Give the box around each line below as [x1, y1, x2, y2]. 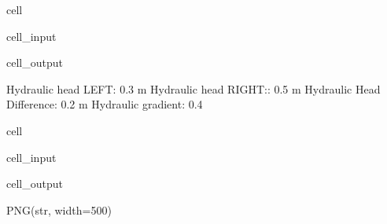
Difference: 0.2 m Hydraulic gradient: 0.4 [6, 96, 203, 112]
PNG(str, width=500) [6, 201, 112, 218]
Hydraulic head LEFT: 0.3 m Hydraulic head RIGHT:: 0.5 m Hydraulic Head [6, 80, 381, 97]
